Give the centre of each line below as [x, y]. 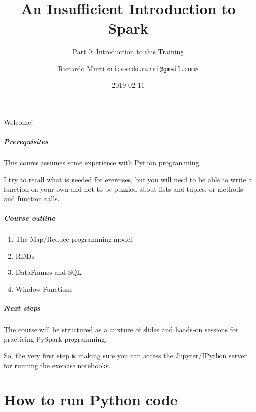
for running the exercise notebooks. [57, 365]
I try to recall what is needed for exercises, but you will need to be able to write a [128, 179]
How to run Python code [91, 399]
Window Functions [44, 289]
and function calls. [32, 199]
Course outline [30, 218]
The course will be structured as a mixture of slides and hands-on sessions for [121, 329]
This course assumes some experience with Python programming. [103, 163]
